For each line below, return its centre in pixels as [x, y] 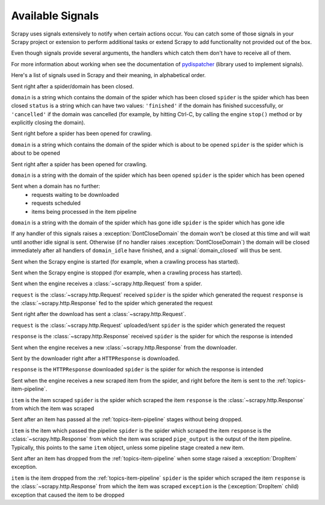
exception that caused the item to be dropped [68, 495]
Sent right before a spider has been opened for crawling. [82, 134]
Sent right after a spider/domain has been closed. [73, 86]
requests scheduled [56, 203]
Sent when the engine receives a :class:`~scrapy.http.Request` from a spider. [107, 283]
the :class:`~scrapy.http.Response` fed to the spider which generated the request [112, 303]
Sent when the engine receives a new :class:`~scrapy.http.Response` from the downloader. [124, 347]
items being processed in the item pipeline [84, 211]
